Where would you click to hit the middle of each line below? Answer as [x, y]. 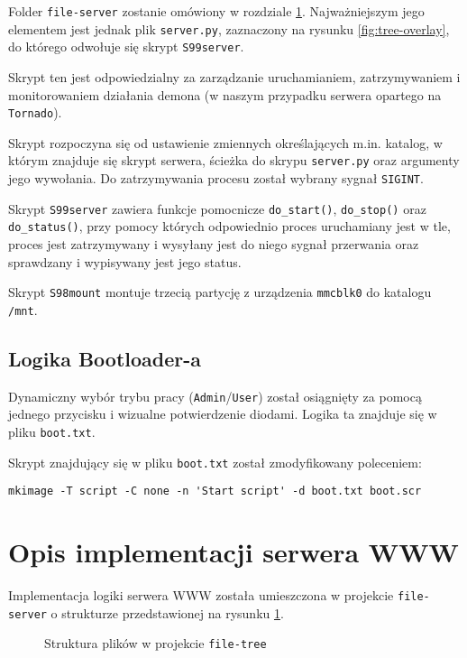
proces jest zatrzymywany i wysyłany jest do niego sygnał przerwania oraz [214, 244]
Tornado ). [35, 112]
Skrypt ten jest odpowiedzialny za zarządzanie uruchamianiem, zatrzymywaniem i [234, 76]
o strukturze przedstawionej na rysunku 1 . [167, 612]
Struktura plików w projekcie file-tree [156, 643]
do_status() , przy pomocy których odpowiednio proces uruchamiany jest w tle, [229, 226]
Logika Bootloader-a [105, 358]
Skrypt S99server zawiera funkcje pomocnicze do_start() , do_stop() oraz [217, 208]
